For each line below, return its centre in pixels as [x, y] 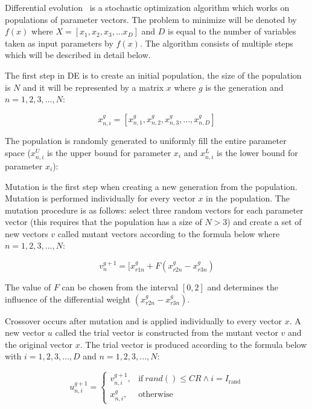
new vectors [27, 233]
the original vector [39, 344]
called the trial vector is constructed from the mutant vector [167, 332]
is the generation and [244, 87]
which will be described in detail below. [78, 55]
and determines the [243, 287]
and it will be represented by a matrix [93, 87]
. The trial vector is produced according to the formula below [193, 344]
